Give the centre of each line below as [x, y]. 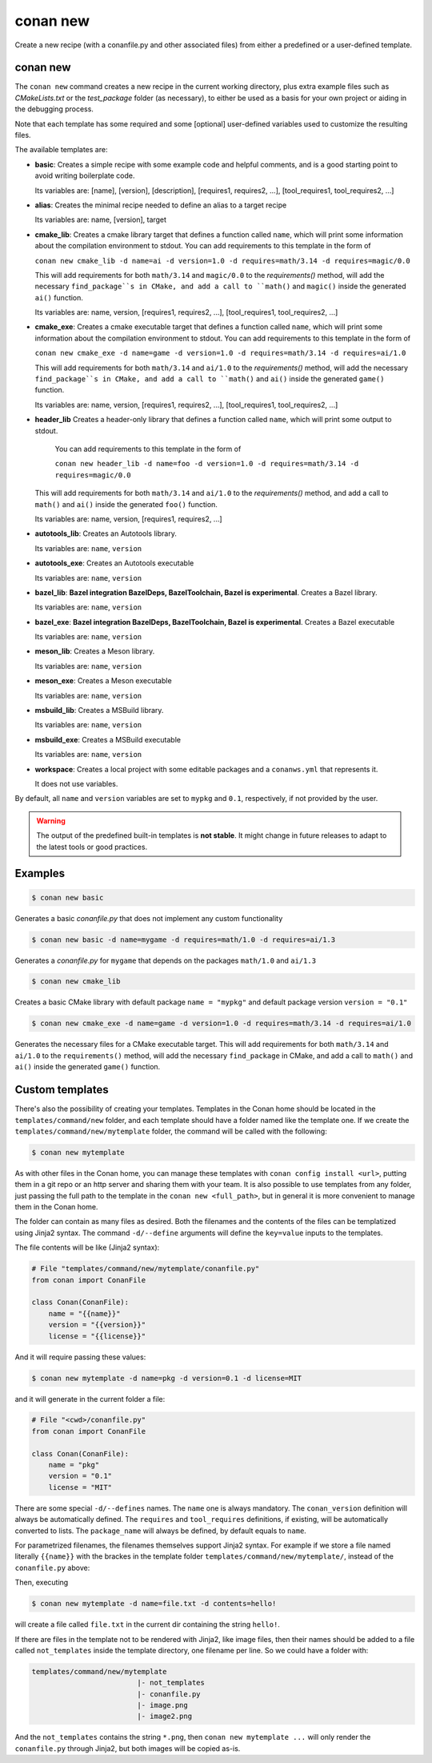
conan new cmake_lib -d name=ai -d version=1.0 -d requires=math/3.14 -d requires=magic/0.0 [223, 261]
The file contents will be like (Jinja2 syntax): [87, 1248]
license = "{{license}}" [97, 1336]
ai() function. [59, 297]
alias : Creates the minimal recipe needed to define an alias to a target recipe [161, 205]
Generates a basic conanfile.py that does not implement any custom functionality [149, 918]
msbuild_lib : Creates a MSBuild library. [99, 710]
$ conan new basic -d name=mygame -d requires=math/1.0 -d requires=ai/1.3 [184, 940]
